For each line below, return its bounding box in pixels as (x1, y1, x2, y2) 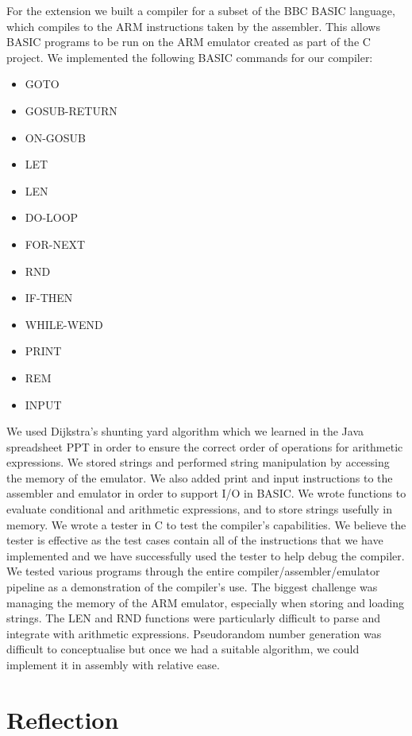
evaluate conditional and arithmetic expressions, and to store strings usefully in (6, 501, 393, 517)
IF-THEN (25, 289, 73, 306)
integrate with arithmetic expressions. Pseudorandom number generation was (6, 625, 382, 641)
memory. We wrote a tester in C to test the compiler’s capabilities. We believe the (6, 516, 406, 533)
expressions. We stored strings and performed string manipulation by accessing (6, 454, 390, 471)
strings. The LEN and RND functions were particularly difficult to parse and (6, 610, 381, 626)
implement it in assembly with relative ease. (6, 657, 220, 672)
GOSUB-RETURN (25, 102, 117, 118)
